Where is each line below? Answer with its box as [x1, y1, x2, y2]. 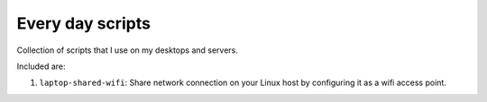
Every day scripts [16, 13, 151, 33]
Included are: [16, 61, 67, 72]
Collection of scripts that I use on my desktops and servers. [16, 45, 239, 55]
